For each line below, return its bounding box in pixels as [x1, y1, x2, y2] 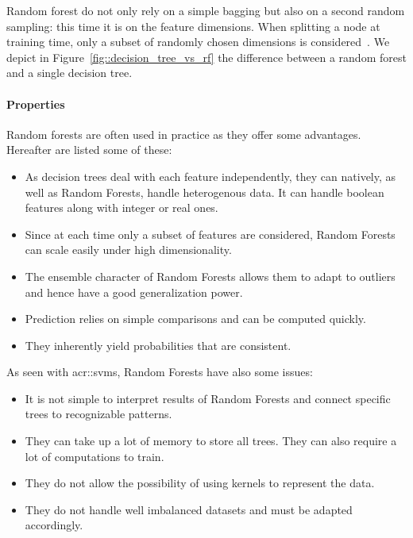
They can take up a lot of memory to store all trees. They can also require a [25, 432, 397, 449]
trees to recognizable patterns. [25, 405, 172, 422]
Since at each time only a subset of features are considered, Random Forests [25, 225, 396, 242]
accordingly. [25, 517, 83, 533]
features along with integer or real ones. [25, 199, 218, 216]
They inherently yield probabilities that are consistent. [25, 336, 291, 353]
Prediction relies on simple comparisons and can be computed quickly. [25, 310, 366, 327]
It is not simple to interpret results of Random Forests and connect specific [25, 390, 391, 406]
